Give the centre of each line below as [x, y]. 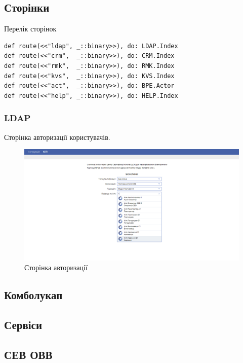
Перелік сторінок [30, 29]
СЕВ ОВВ [28, 354]
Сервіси [23, 324]
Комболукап [33, 295]
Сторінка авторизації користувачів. [57, 137]
